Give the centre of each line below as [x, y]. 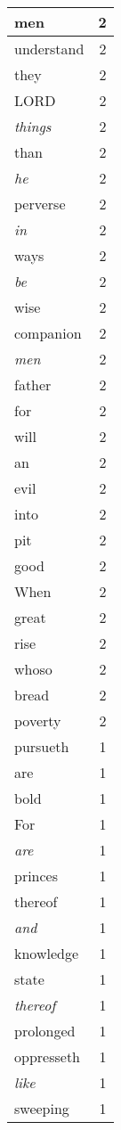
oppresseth [48, 1056]
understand [49, 49]
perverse [40, 204]
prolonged [45, 1031]
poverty [38, 721]
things [33, 126]
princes [36, 876]
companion [48, 333]
